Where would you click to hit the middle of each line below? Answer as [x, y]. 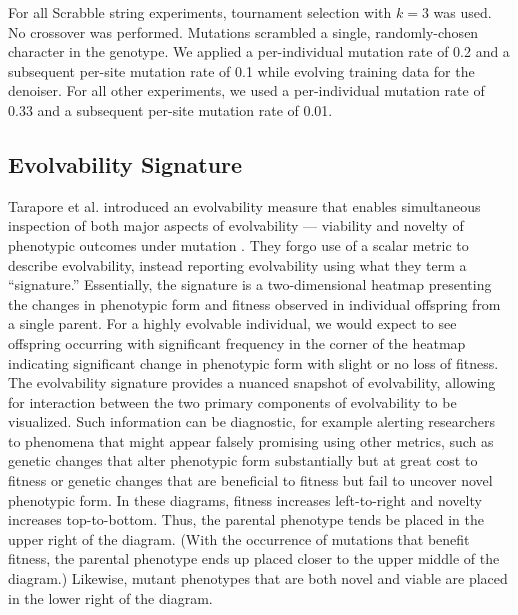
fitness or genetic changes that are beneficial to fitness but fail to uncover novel [250, 480]
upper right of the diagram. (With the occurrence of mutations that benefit [239, 538]
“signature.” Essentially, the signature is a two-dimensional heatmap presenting [250, 284]
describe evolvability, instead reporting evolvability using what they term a [237, 264]
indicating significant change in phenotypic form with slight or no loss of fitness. [253, 362]
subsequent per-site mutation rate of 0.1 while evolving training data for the [241, 70]
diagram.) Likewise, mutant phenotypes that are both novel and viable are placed [258, 578]
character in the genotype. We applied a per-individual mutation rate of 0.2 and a [259, 51]
